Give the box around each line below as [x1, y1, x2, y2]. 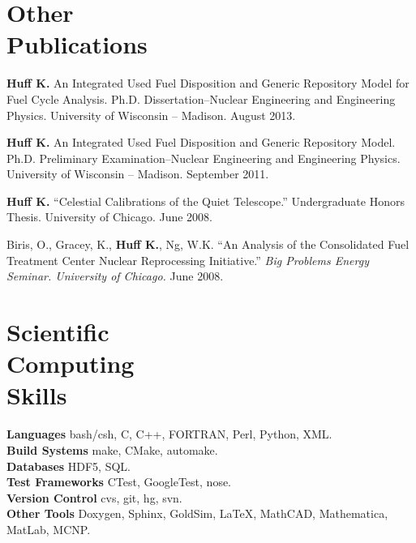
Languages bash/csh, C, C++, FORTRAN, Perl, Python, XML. [6, 425, 332, 443]
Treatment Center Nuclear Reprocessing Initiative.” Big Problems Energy [6, 251, 369, 268]
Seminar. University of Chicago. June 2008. [6, 267, 224, 284]
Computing [6, 347, 135, 380]
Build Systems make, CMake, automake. [6, 441, 218, 458]
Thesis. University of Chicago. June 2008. [6, 208, 213, 225]
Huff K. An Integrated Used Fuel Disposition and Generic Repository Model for [6, 75, 410, 92]
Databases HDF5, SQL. [6, 457, 131, 474]
